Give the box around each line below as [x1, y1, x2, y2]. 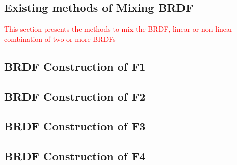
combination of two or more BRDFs [4, 33, 116, 44]
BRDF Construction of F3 [4, 118, 146, 134]
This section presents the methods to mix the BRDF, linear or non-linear [4, 23, 233, 34]
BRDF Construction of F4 [4, 148, 146, 164]
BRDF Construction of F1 [4, 58, 146, 74]
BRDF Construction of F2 [4, 88, 146, 104]
